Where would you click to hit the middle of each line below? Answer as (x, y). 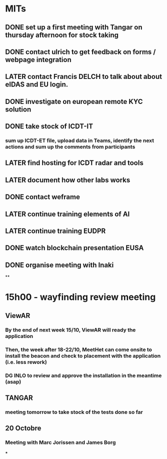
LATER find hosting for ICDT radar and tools (74, 163)
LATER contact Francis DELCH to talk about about (84, 77)
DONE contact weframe (42, 197)
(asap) (13, 381)
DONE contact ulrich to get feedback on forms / (80, 52)
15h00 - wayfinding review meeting (80, 297)
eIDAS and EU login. (37, 85)
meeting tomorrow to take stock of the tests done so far (74, 412)
